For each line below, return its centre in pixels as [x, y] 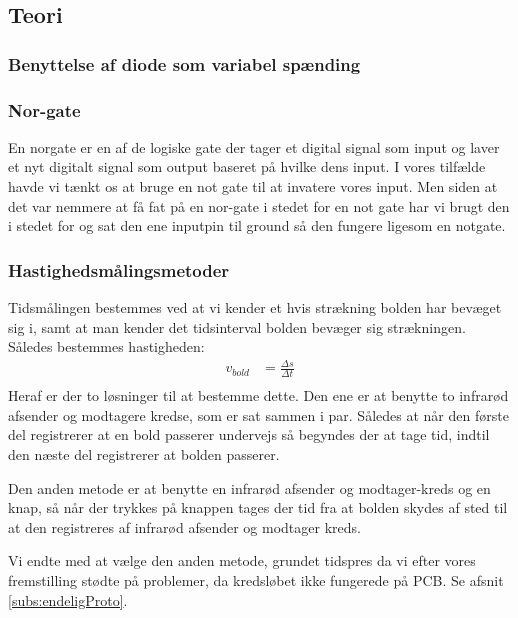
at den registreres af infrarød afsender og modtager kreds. [184, 526]
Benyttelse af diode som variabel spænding [184, 63]
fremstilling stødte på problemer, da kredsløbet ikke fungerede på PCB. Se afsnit [256, 579]
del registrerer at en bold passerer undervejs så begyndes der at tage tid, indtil [249, 434]
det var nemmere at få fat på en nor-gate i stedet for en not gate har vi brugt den [259, 205]
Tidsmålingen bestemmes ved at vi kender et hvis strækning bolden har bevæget [255, 307]
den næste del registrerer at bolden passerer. [144, 454]
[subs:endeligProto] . [68, 599]
